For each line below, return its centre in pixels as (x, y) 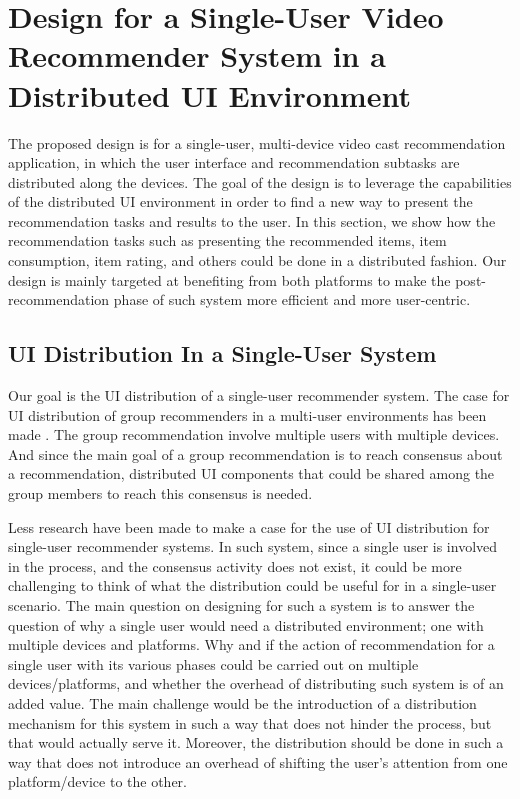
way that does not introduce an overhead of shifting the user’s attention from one (258, 761)
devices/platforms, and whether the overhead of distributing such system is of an (256, 683)
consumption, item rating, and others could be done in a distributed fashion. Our (257, 260)
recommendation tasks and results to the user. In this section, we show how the (252, 220)
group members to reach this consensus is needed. (160, 493)
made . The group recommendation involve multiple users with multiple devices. (254, 434)
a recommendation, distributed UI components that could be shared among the (251, 473)
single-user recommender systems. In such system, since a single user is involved (253, 546)
